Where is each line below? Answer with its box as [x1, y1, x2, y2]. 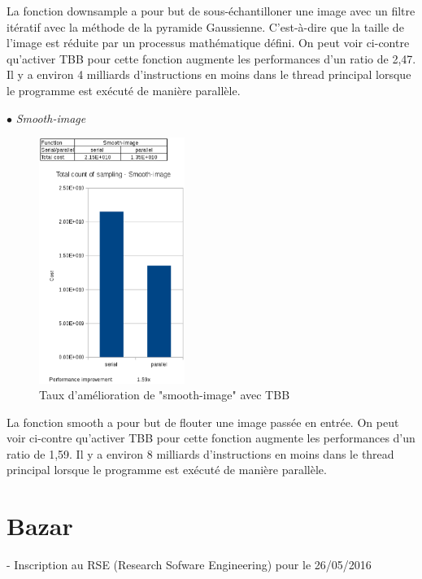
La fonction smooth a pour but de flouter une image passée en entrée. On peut [7, 413, 399, 430]
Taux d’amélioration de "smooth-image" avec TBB [39, 386, 290, 403]
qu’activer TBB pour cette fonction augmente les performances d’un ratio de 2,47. [7, 50, 416, 67]
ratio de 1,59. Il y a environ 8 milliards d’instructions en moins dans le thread [7, 445, 394, 462]
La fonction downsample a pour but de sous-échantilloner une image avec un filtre [7, 2, 415, 19]
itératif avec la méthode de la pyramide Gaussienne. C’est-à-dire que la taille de [7, 18, 404, 35]
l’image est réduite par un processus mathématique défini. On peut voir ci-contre [7, 34, 410, 51]
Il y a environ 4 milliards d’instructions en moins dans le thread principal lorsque [7, 66, 411, 83]
